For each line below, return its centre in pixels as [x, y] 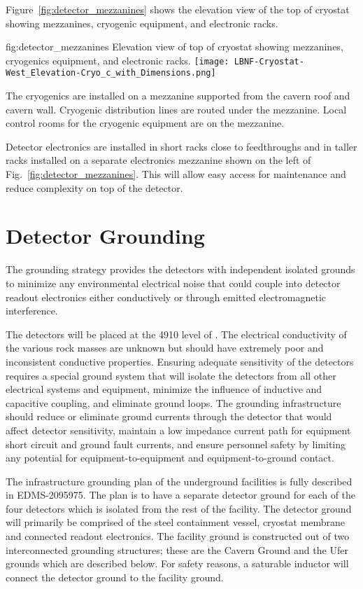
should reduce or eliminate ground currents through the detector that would [169, 416]
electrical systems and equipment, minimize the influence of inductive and [164, 389]
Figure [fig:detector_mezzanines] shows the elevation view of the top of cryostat [178, 9]
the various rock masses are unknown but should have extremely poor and [165, 348]
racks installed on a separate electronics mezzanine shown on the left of [158, 160]
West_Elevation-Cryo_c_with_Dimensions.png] [111, 73]
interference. [32, 311]
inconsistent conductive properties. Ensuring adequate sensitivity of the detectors [180, 361]
